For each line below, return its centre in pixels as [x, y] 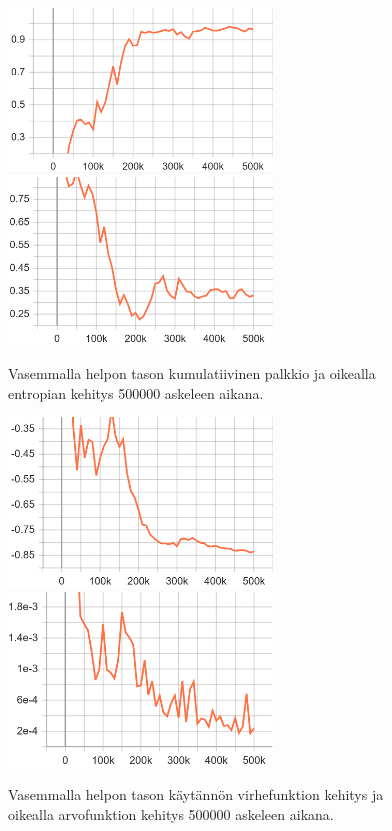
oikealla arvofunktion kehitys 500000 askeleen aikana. [171, 814]
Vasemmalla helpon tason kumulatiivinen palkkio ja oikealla [192, 372]
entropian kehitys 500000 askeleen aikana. [136, 392]
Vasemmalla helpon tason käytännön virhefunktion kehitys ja [196, 794]
